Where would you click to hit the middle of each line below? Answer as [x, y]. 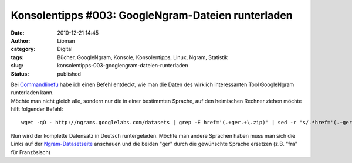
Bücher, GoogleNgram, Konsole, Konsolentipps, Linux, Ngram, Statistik [143, 57]
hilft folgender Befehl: [37, 109]
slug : [17, 66]
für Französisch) [31, 152]
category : [23, 49]
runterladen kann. [32, 93]
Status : [20, 74]
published [69, 74]
